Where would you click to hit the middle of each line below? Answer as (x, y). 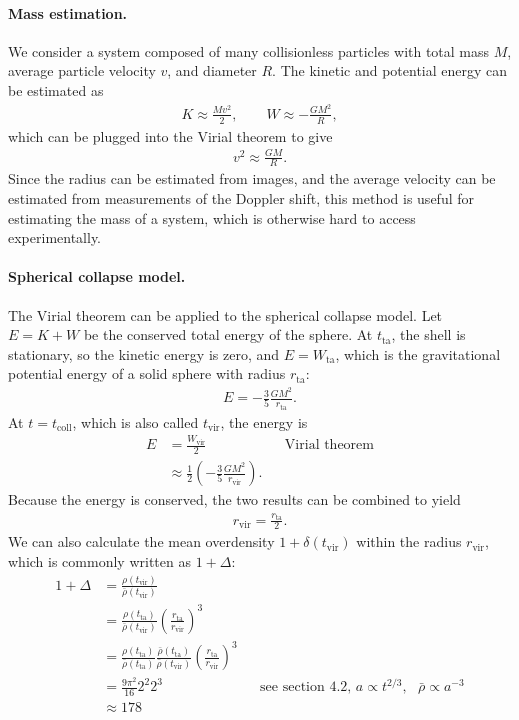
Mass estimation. (68, 12)
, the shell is (428, 334)
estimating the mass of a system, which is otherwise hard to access (212, 217)
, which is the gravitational (418, 353)
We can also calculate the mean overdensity (141, 541)
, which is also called (135, 421)
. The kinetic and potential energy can (390, 70)
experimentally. (55, 237)
